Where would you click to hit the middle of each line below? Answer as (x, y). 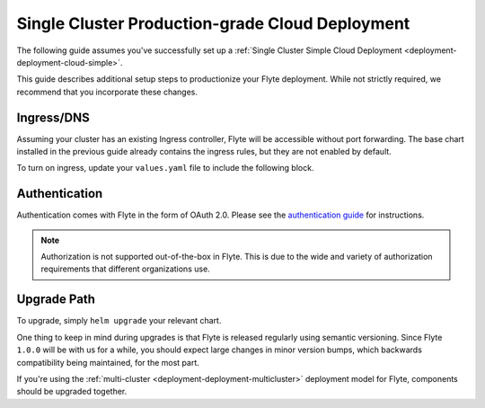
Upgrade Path (56, 300)
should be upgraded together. (72, 392)
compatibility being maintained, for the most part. (108, 362)
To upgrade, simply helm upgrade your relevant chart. (119, 321)
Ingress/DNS (53, 117)
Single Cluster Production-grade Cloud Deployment (213, 23)
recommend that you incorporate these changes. (107, 92)
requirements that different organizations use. (125, 269)
